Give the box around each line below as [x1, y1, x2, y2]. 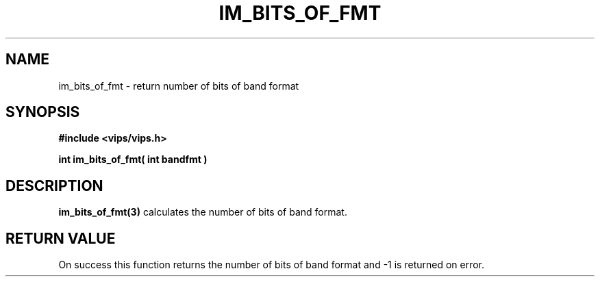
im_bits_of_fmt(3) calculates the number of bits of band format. [58, 206, 347, 218]
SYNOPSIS [5, 103, 80, 121]
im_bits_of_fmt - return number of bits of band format [58, 79, 299, 92]
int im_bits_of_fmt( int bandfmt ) [58, 153, 208, 166]
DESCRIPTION [5, 177, 103, 194]
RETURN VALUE [5, 229, 116, 247]
